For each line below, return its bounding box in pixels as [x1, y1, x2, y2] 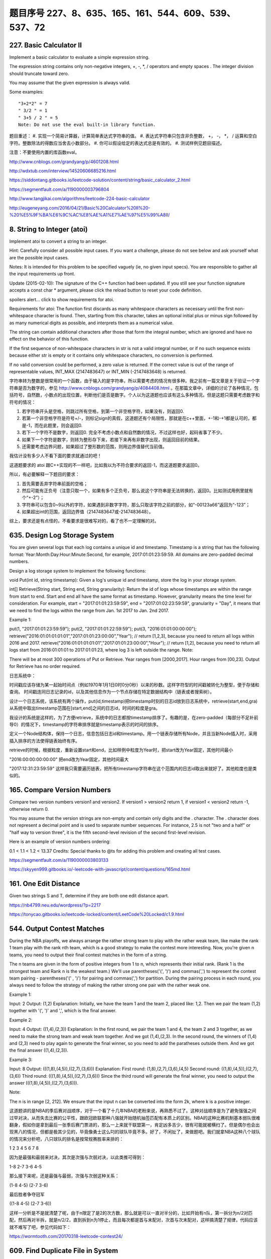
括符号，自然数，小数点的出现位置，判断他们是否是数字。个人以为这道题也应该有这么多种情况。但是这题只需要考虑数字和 [9, 392, 260, 398]
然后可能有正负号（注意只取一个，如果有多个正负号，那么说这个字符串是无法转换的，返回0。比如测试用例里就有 [22, 487, 253, 494]
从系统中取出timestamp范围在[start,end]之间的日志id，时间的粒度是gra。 [9, 705, 161, 711]
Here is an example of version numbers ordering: [9, 838, 111, 845]
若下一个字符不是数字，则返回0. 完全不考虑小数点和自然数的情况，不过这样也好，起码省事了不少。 [22, 430, 225, 436]
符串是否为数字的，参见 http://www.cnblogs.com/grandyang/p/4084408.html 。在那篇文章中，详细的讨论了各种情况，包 [9, 385, 258, 391]
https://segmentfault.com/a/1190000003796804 [9, 186, 109, 192]
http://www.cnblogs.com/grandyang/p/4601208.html [9, 159, 119, 165]
